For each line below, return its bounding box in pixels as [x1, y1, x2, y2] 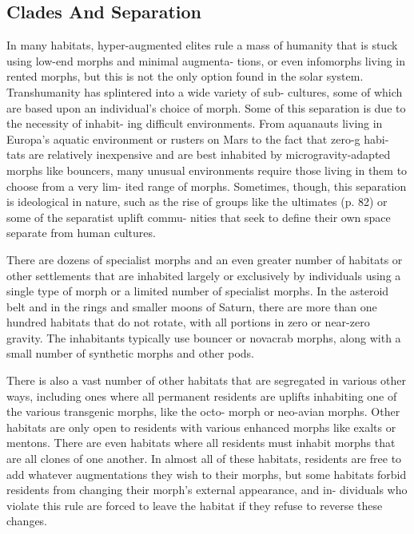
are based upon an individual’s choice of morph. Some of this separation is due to [6, 99, 406, 116]
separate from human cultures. [6, 224, 156, 241]
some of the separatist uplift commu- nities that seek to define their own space [6, 208, 391, 225]
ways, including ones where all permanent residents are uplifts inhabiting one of [6, 387, 397, 404]
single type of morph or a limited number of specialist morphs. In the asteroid [6, 283, 389, 299]
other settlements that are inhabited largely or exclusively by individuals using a [6, 267, 401, 283]
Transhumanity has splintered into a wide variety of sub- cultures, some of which [6, 83, 403, 100]
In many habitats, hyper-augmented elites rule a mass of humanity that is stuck [6, 37, 398, 53]
